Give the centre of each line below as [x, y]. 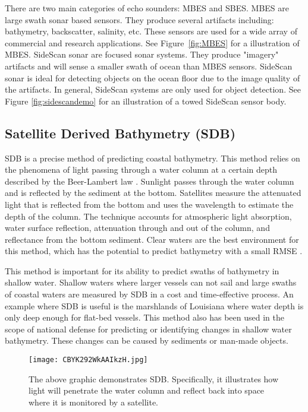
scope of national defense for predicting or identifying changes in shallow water [148, 329]
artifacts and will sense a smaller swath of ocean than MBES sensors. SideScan [149, 66]
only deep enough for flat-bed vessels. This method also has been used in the [144, 317]
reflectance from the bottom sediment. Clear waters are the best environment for [152, 239]
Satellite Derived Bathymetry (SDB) [120, 133]
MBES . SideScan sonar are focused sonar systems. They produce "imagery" [142, 54]
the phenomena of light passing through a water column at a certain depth [141, 169]
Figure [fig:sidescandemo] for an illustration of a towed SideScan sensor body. [146, 101]
